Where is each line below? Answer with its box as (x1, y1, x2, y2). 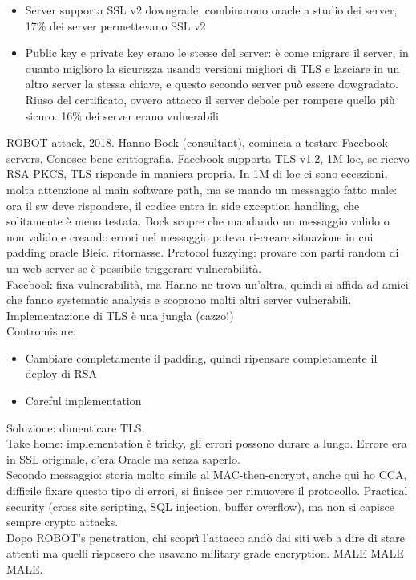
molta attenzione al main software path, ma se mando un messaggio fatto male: (6, 180, 398, 197)
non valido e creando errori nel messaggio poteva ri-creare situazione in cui (6, 228, 374, 245)
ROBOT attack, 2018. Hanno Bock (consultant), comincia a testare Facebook (6, 134, 388, 151)
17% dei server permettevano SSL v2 (25, 17, 206, 34)
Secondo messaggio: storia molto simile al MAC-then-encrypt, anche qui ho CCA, (6, 466, 407, 483)
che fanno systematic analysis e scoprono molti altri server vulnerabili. (6, 291, 352, 308)
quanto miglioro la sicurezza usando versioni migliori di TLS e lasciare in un (25, 59, 400, 76)
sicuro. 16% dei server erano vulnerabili (25, 107, 219, 124)
